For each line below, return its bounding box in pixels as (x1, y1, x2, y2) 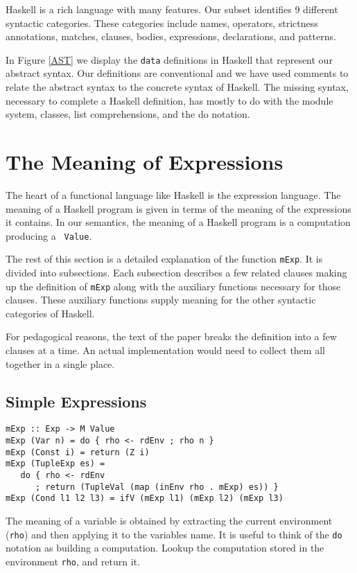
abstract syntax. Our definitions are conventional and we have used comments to (6, 66, 349, 80)
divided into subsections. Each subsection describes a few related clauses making (6, 265, 347, 280)
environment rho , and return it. (6, 554, 140, 568)
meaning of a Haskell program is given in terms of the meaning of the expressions (6, 201, 351, 215)
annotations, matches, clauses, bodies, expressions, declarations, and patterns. (6, 29, 336, 44)
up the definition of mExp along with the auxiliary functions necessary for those (6, 279, 341, 293)
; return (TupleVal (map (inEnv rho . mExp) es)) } (35, 482, 279, 492)
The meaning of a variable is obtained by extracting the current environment (6, 513, 333, 528)
